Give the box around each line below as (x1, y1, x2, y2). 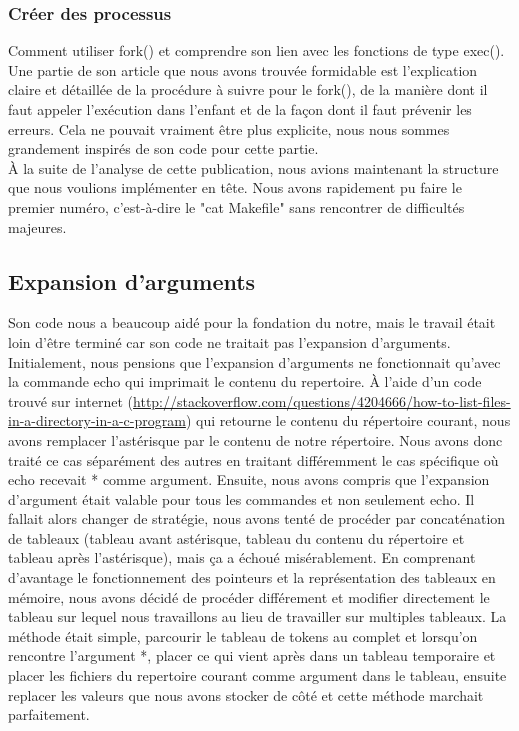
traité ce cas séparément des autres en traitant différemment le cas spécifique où (8, 449, 499, 470)
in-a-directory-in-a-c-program (8, 410, 186, 431)
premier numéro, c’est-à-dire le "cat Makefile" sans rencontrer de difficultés (8, 196, 465, 217)
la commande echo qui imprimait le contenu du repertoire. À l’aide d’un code (8, 371, 482, 392)
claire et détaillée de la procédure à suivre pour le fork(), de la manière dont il (8, 79, 488, 100)
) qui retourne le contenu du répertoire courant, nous (185, 410, 511, 431)
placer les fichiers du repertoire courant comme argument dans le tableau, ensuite (8, 665, 507, 686)
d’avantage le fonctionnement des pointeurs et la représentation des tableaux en (8, 567, 496, 588)
